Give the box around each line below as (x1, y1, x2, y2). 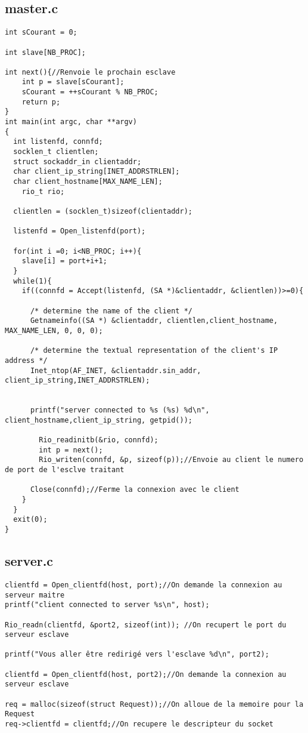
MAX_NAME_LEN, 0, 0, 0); (5, 326, 103, 335)
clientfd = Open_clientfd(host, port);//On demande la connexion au (5, 580, 282, 589)
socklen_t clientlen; (13, 147, 99, 156)
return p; (21, 97, 61, 106)
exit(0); (13, 515, 48, 524)
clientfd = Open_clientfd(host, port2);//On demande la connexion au (5, 670, 287, 679)
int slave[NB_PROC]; (5, 48, 86, 57)
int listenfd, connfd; (13, 137, 103, 146)
